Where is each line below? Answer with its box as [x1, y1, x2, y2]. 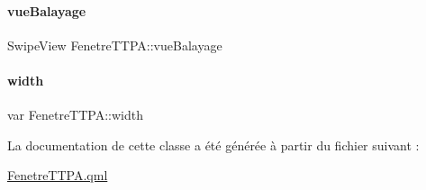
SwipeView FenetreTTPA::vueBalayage [7, 35, 222, 54]
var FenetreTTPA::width [7, 105, 143, 124]
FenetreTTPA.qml [7, 166, 108, 185]
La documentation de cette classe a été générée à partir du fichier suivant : [7, 135, 420, 154]
